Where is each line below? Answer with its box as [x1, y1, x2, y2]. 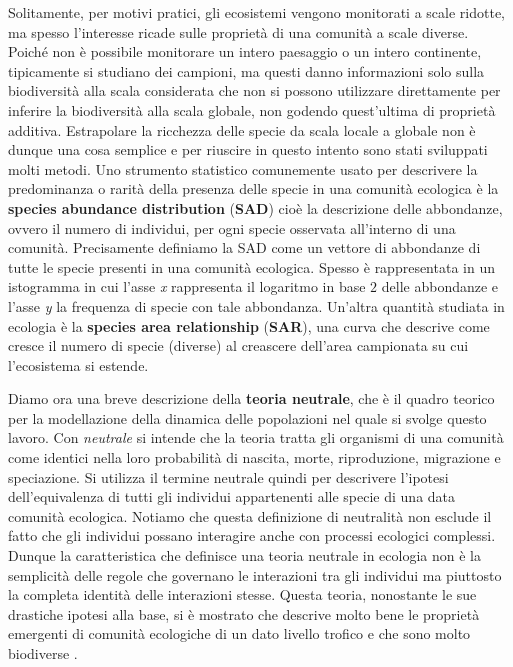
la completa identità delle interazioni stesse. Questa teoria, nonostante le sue [8, 584, 477, 605]
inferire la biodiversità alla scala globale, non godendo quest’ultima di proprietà [8, 99, 496, 120]
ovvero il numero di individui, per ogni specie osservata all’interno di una [8, 217, 456, 238]
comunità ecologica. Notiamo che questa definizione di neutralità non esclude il [8, 505, 492, 526]
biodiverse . [8, 643, 78, 663]
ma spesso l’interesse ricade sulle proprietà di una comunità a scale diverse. [8, 21, 469, 42]
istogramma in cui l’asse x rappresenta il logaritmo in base [8, 276, 366, 297]
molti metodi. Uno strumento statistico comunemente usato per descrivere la [8, 158, 478, 179]
